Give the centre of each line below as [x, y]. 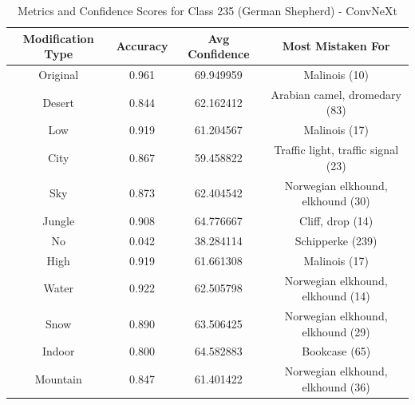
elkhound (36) [336, 386]
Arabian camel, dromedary [336, 94]
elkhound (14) [336, 296]
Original [59, 75]
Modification [58, 38]
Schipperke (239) [336, 240]
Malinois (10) [336, 75]
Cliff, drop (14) [336, 221]
